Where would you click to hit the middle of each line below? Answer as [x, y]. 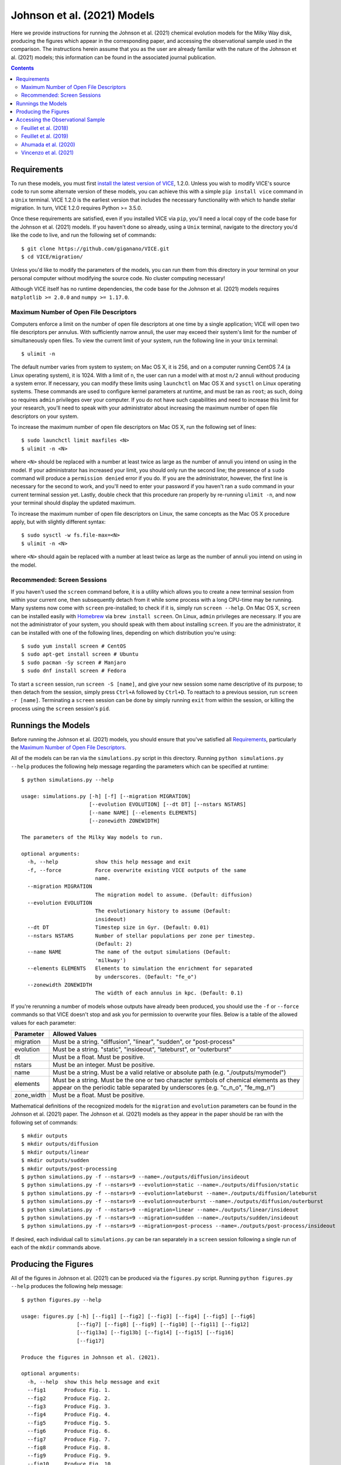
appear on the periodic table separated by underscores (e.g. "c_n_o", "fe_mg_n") [164, 1087]
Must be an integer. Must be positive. [104, 1065]
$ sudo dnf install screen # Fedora [74, 671]
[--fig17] [90, 1341]
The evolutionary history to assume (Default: [163, 911]
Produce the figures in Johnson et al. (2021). [91, 1357]
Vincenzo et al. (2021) [48, 153]
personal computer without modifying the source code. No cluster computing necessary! [118, 278]
